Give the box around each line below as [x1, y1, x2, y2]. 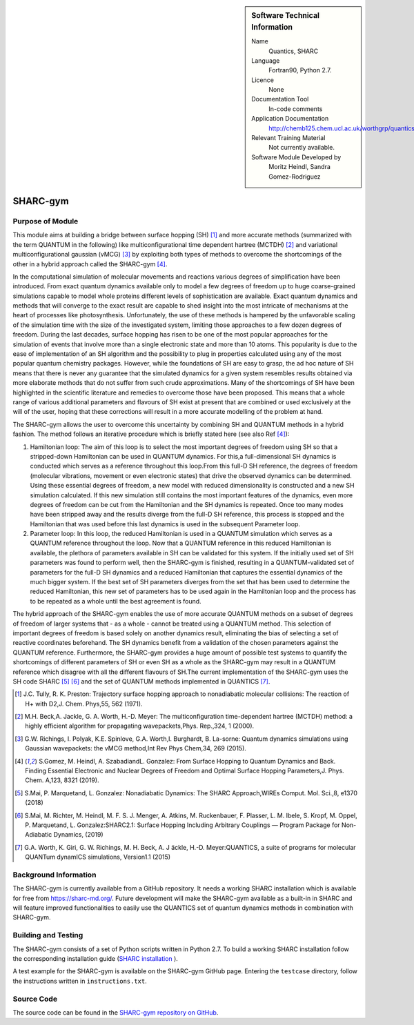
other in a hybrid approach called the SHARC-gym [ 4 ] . [12, 259, 168, 268]
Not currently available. [268, 143, 335, 152]
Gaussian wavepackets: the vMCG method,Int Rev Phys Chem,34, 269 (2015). [25, 744, 246, 753]
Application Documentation [251, 115, 329, 123]
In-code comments [268, 104, 323, 113]
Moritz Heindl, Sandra [268, 163, 331, 171]
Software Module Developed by [251, 152, 342, 161]
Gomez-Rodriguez [268, 172, 321, 181]
